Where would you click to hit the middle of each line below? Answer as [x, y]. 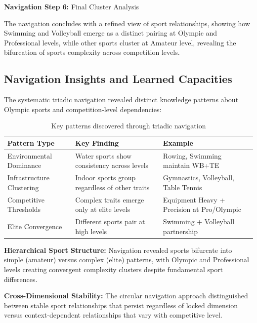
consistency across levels [112, 165]
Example [178, 142]
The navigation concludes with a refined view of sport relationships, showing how [127, 23]
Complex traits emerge [110, 199]
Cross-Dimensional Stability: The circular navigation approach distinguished [126, 296]
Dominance [24, 165]
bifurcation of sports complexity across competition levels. [92, 52]
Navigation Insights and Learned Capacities [118, 79]
